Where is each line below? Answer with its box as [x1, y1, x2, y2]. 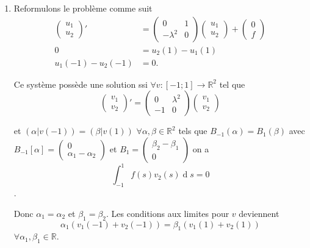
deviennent [239, 207, 279, 219]
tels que [178, 124, 207, 137]
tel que [219, 77, 245, 90]
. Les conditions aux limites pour [106, 207, 229, 219]
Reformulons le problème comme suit [13, 2, 153, 14]
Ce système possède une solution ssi [13, 77, 148, 90]
